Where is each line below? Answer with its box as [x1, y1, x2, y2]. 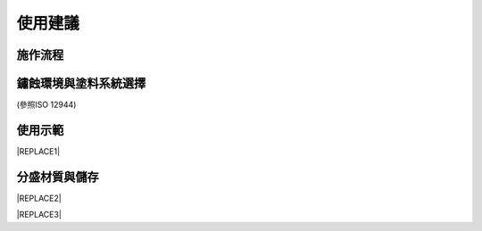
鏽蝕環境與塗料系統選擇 [16, 76, 146, 91]
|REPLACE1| [16, 145, 61, 156]
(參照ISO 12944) [16, 99, 77, 111]
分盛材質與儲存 [16, 169, 99, 185]
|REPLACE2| [16, 193, 62, 203]
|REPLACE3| [16, 210, 62, 220]
